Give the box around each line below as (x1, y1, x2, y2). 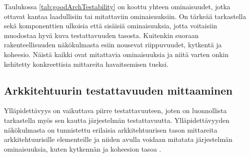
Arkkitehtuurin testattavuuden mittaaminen (4, 82, 233, 98)
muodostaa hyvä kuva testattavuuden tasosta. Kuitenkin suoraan (4, 30, 199, 40)
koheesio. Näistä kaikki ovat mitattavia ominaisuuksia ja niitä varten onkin (4, 49, 229, 59)
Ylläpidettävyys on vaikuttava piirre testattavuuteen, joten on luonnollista (4, 105, 227, 116)
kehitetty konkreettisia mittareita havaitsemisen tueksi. (4, 59, 169, 69)
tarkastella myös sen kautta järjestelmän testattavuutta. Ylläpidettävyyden (4, 115, 229, 125)
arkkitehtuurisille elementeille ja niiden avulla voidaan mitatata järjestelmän (4, 134, 233, 144)
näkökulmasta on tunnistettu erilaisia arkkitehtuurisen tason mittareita (4, 124, 217, 135)
